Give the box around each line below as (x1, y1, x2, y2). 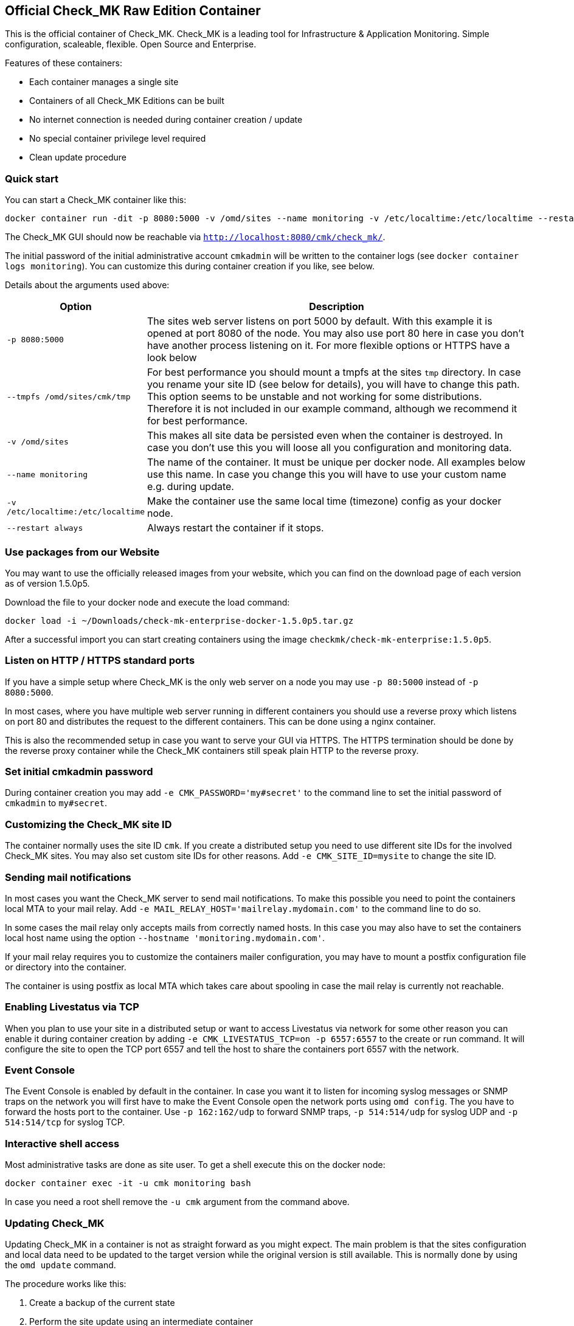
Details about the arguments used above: (5, 280, 170, 291)
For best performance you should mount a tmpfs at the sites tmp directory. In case (147, 366, 521, 379)
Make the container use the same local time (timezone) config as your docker (147, 495, 502, 508)
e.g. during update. (147, 480, 234, 493)
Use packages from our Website (5, 545, 160, 558)
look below (147, 351, 197, 364)
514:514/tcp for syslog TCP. (5, 1117, 125, 1128)
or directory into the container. (5, 961, 126, 972)
